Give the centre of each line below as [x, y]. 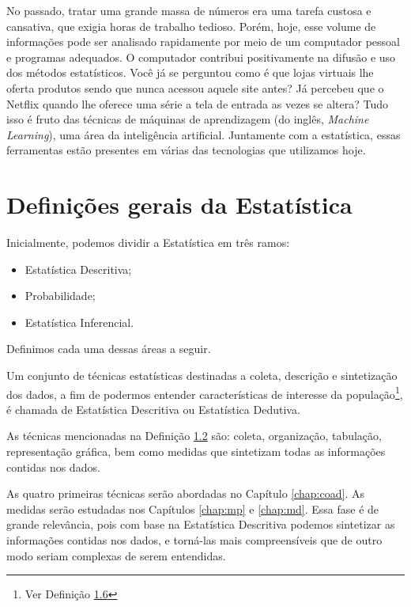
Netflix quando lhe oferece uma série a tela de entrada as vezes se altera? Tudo [197, 103]
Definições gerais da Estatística [179, 205]
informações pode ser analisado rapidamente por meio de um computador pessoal [203, 42]
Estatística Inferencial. [79, 322]
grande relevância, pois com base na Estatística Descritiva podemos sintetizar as [201, 524]
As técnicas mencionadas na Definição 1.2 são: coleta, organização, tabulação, [194, 436]
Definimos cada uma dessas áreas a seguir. [109, 349]
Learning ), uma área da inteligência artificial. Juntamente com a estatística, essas [204, 134]
